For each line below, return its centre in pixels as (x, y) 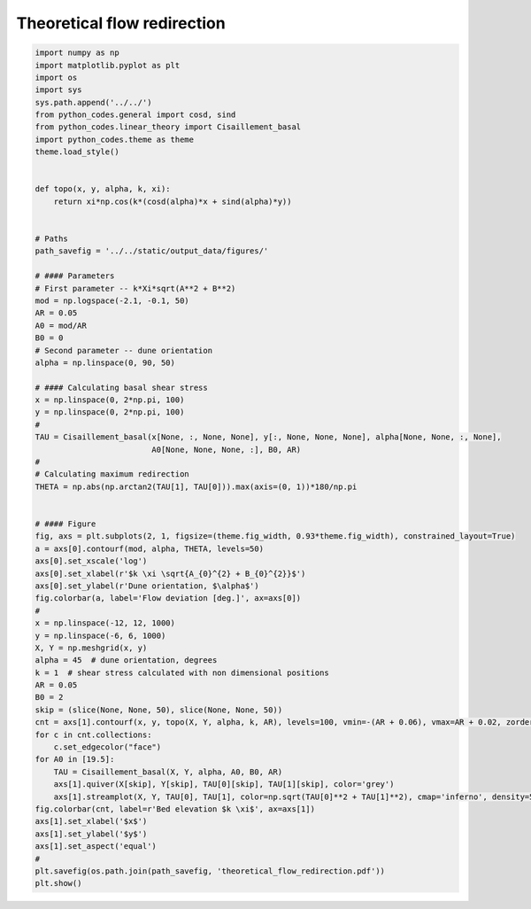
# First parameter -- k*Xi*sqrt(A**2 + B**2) (135, 288)
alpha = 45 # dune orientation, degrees (126, 660)
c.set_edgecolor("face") (108, 747)
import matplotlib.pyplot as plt (108, 65)
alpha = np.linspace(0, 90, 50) (105, 362)
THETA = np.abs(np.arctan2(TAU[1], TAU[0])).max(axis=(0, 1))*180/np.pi (196, 486)
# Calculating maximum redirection (112, 474)
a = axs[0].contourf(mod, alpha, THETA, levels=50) (150, 548)
